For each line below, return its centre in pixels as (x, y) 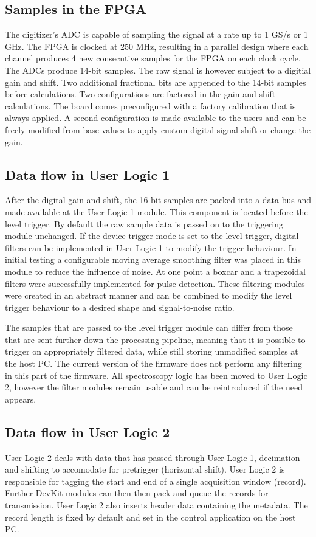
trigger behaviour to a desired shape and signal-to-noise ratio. (120, 307)
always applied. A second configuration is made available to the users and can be (156, 118)
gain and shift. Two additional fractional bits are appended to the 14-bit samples (156, 82)
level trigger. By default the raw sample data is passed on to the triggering (144, 223)
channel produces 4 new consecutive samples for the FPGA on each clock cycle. (153, 58)
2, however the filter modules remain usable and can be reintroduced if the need (154, 387)
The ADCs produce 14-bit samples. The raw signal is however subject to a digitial (158, 70)
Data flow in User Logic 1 (88, 174)
